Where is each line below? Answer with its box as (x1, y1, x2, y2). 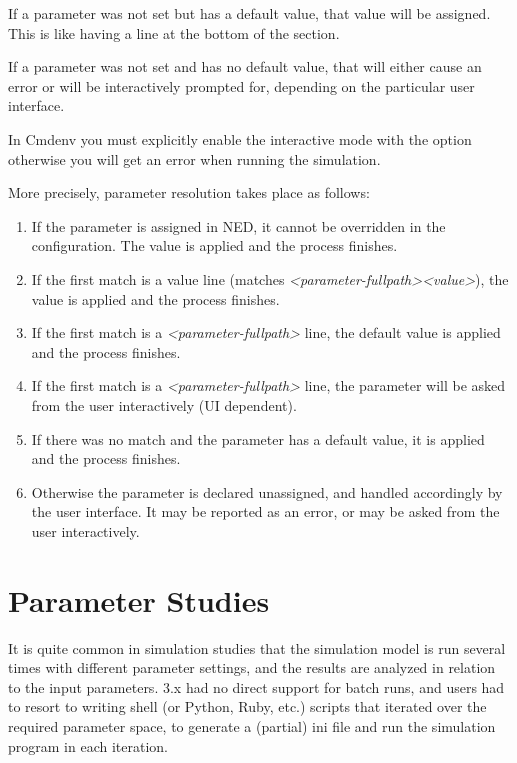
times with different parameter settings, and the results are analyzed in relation (8, 657, 496, 678)
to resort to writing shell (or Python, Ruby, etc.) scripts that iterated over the (8, 696, 487, 717)
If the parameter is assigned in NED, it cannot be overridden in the (31, 215, 446, 236)
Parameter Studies (8, 579, 270, 620)
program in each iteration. (8, 735, 168, 756)
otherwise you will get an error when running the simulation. (8, 148, 381, 169)
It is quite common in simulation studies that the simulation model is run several (8, 637, 506, 658)
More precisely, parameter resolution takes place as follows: (8, 182, 370, 203)
